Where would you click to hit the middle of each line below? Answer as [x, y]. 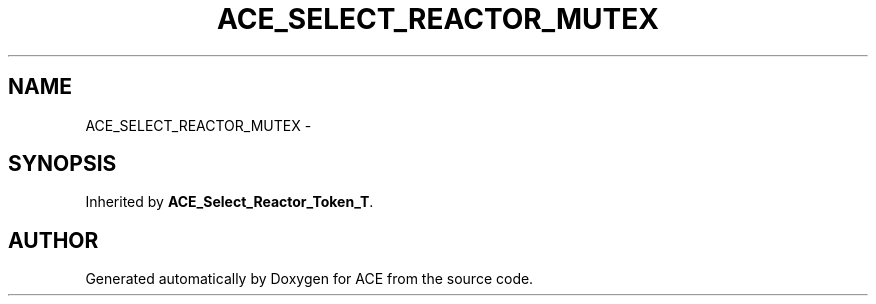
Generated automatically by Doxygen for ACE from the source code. [309, 279]
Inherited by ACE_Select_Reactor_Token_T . [229, 202]
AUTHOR [53, 240]
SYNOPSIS [62, 164]
